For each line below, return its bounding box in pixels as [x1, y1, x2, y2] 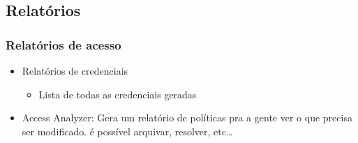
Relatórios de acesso [6, 36, 121, 53]
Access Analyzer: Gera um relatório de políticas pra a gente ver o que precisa [22, 110, 352, 125]
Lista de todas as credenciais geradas [38, 86, 197, 101]
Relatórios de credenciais [22, 63, 128, 77]
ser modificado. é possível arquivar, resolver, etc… [22, 123, 233, 138]
